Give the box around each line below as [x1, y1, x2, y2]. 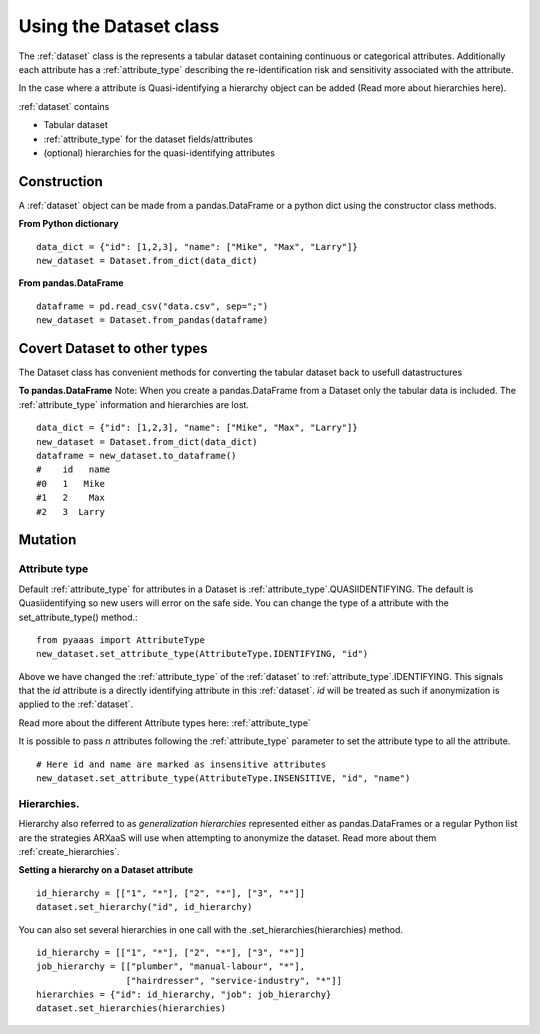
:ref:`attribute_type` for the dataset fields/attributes [43, 133, 254, 145]
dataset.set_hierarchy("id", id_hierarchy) [36, 901, 253, 913]
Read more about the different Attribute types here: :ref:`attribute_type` [18, 716, 312, 729]
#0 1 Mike [36, 478, 105, 489]
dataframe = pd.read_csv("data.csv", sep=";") [36, 300, 269, 312]
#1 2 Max [36, 492, 105, 504]
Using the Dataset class [18, 15, 220, 37]
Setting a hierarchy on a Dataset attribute [18, 864, 194, 876]
